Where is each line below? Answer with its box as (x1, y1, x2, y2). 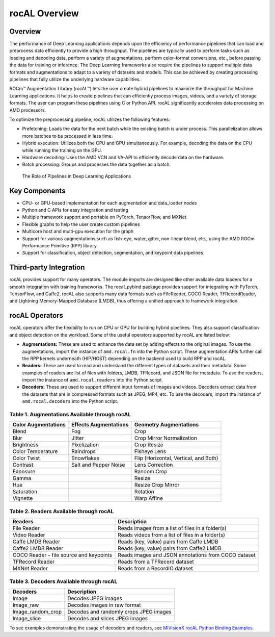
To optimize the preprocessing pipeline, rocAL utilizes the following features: (9, 116, 170, 122)
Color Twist (12, 454, 40, 462)
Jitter (71, 435, 84, 442)
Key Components (9, 186, 66, 195)
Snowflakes (71, 454, 99, 462)
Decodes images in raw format (67, 601, 141, 608)
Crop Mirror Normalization (134, 435, 197, 442)
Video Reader (12, 531, 45, 539)
